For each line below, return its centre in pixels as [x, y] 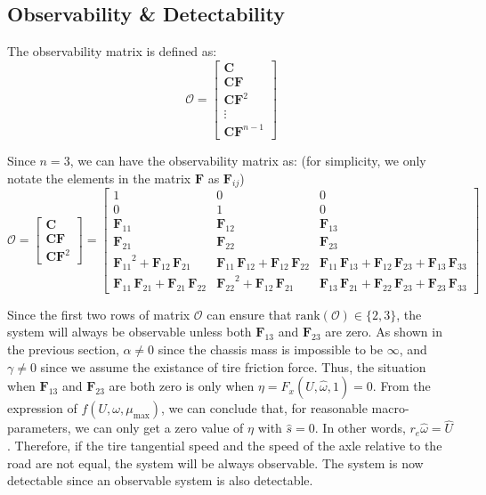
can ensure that [249, 314]
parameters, [39, 428]
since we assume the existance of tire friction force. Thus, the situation [233, 366]
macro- [390, 408]
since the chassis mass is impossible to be [270, 349]
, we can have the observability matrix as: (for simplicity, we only [248, 160]
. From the [401, 386]
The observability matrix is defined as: [112, 51]
